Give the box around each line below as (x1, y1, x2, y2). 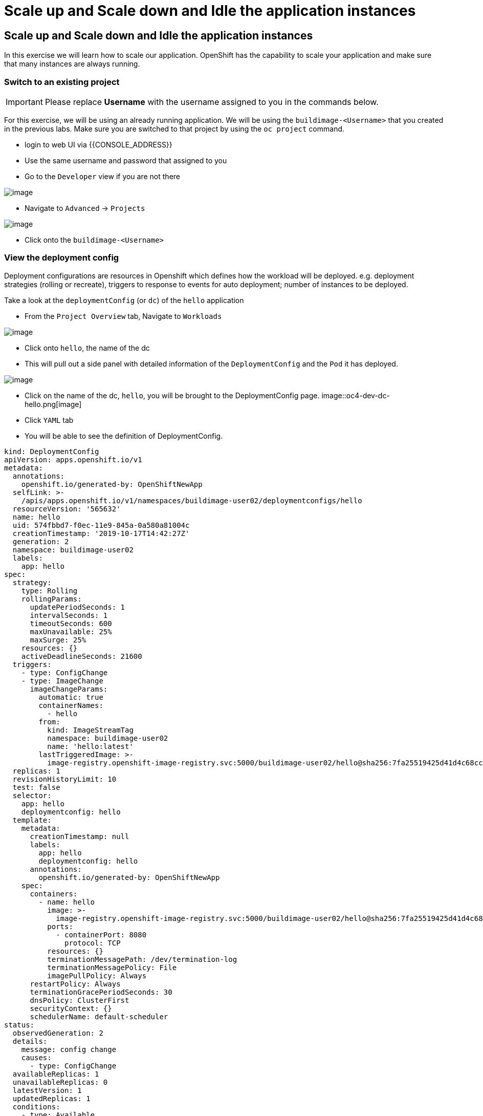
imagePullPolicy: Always (47, 971, 147, 980)
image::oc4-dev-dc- (321, 391, 390, 400)
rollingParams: (21, 594, 82, 603)
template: (12, 815, 52, 824)
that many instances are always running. (4, 59, 140, 69)
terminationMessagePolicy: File (47, 963, 177, 972)
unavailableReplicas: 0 (12, 1078, 108, 1086)
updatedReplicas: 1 (12, 1094, 91, 1103)
